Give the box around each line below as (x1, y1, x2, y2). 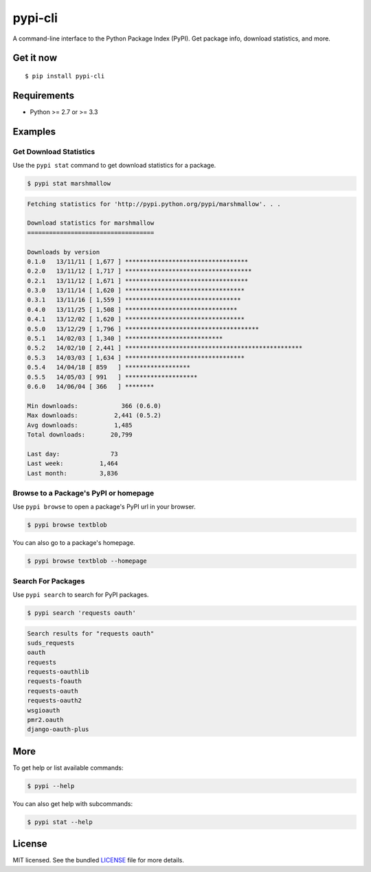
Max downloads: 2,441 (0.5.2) (27, 412, 161, 419)
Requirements (12, 89, 75, 101)
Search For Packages (12, 576, 85, 585)
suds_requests (27, 639, 75, 647)
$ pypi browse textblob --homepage (27, 557, 147, 565)
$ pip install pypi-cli (25, 72, 105, 80)
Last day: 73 (27, 450, 118, 458)
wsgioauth (27, 706, 60, 714)
